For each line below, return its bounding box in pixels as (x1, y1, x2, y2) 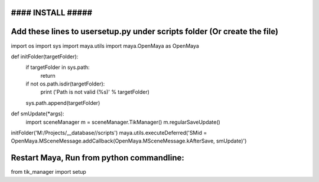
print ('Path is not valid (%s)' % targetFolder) (40, 88, 150, 95)
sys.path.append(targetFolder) (25, 99, 100, 106)
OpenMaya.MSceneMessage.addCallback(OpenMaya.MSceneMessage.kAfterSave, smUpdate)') (11, 137, 247, 144)
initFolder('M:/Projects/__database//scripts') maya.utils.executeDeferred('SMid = (11, 130, 207, 137)
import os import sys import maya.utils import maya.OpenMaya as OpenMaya (11, 42, 199, 49)
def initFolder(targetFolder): (11, 53, 79, 60)
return (40, 72, 56, 79)
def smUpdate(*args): (11, 110, 64, 117)
